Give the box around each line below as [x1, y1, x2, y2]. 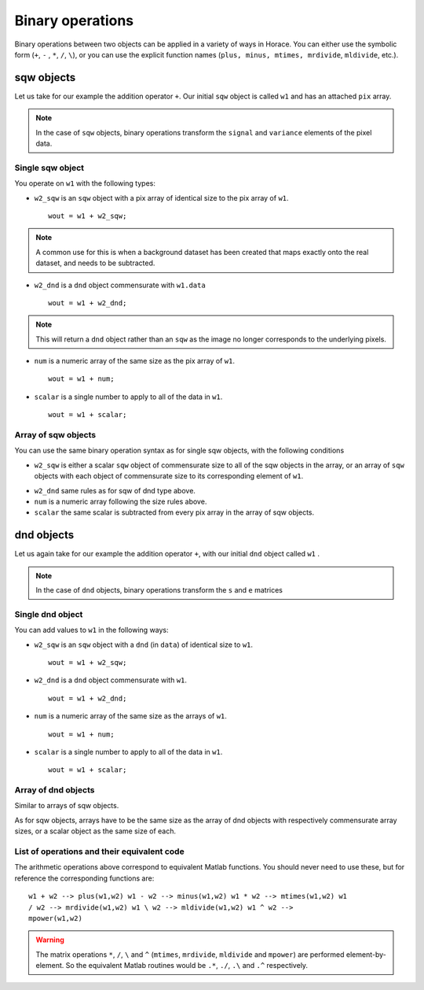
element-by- [345, 949, 386, 959]
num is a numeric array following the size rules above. [34, 497, 207, 506]
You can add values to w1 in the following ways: [14, 626, 169, 635]
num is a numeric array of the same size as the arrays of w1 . [34, 711, 228, 721]
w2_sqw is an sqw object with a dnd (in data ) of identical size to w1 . [34, 640, 254, 649]
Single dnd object [14, 608, 83, 619]
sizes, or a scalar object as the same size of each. [14, 826, 177, 836]
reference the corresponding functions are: [14, 874, 155, 883]
